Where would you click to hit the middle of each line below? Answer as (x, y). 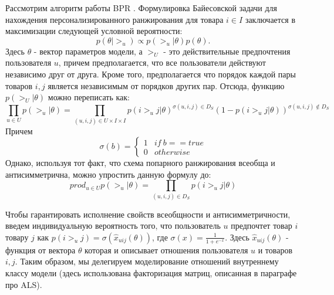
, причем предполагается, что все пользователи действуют (162, 62)
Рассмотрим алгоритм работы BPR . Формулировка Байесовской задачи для (141, 8)
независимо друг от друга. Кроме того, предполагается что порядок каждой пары (151, 74)
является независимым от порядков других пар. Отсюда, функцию (166, 85)
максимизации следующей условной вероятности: (94, 31)
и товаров (275, 250)
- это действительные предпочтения (227, 51)
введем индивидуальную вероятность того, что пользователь (113, 226)
